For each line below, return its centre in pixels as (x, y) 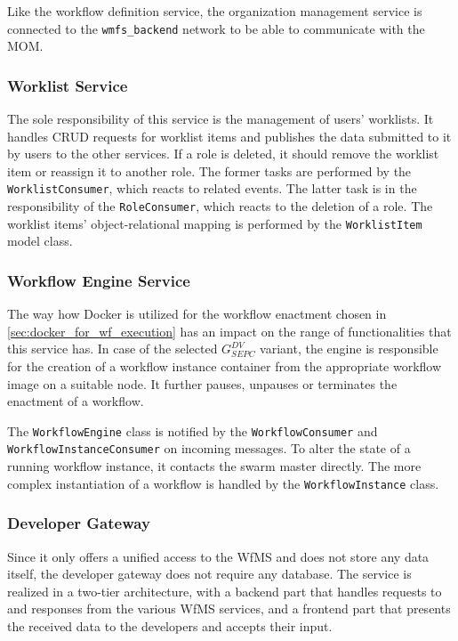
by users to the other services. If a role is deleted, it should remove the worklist (223, 154)
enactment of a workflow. (76, 401)
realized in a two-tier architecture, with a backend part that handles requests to (225, 591)
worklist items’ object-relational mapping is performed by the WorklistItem (215, 223)
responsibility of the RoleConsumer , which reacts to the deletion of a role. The (220, 206)
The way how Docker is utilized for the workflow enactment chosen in (197, 314)
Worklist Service (68, 85)
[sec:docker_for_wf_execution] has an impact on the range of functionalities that (229, 331)
